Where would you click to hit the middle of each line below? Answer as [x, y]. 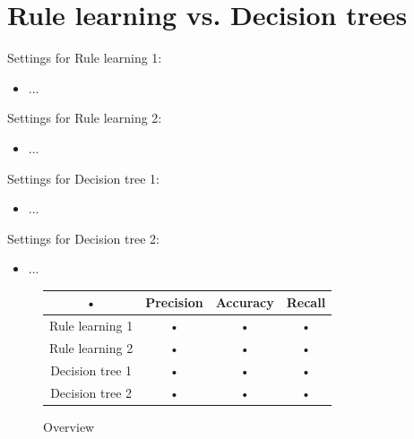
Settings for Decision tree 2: [83, 238]
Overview [69, 426]
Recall [306, 302]
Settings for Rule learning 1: [85, 58]
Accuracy [245, 302]
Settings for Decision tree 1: [83, 178]
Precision [174, 302]
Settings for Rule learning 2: [85, 118]
